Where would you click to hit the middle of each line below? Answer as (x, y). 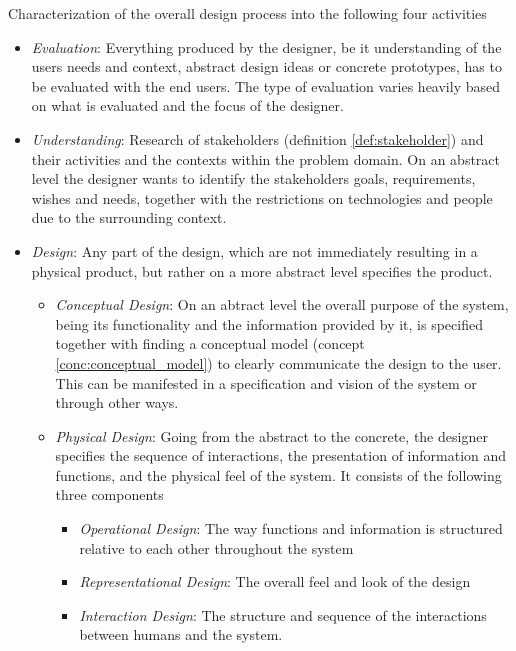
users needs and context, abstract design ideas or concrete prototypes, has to (266, 66)
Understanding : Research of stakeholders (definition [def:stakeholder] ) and (257, 138)
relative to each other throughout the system (216, 547)
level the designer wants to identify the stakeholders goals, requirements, (253, 178)
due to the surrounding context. (129, 217)
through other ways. (117, 402)
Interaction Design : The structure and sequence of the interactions (283, 614)
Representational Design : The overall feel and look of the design (275, 581)
